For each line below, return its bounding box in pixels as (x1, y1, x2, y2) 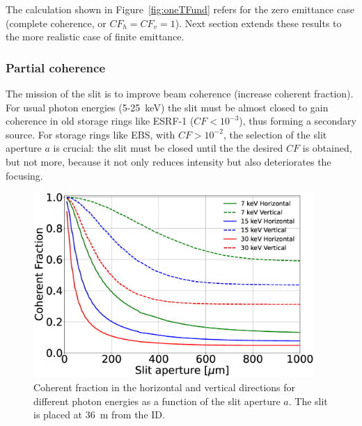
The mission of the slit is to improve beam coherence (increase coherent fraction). (6, 86, 354, 100)
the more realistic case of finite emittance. (6, 29, 184, 44)
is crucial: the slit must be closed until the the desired (53, 141, 283, 155)
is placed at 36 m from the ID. (33, 407, 165, 422)
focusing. (6, 168, 43, 182)
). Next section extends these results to (175, 15, 342, 30)
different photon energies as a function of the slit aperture (33, 393, 281, 408)
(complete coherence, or (6, 15, 107, 30)
